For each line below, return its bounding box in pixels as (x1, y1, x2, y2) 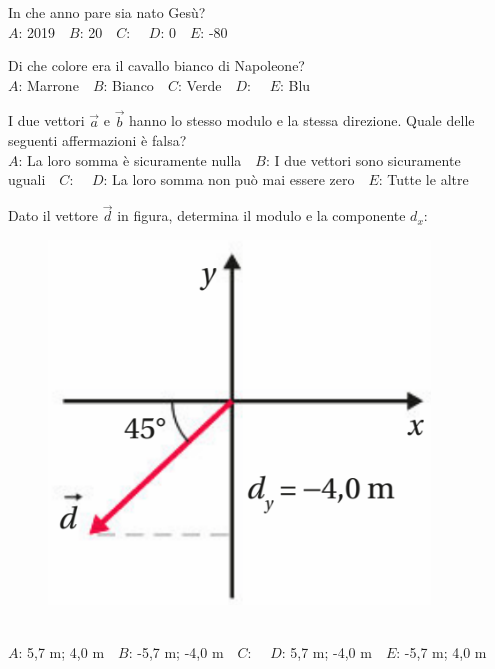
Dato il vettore (8, 205, 99, 226)
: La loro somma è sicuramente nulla (18, 149, 242, 170)
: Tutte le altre (378, 169, 469, 190)
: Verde (177, 74, 222, 95)
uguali (8, 169, 46, 190)
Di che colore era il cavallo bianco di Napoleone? (8, 55, 305, 76)
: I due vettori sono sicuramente (265, 149, 461, 170)
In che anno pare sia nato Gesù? (8, 2, 206, 22)
